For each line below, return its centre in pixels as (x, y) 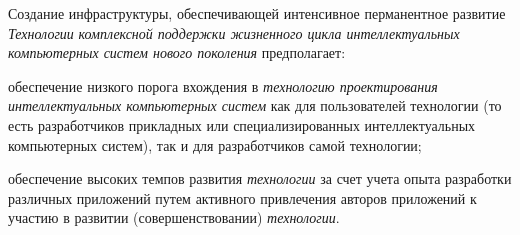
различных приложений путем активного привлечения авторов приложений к (242, 197)
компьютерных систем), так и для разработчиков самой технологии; (215, 144)
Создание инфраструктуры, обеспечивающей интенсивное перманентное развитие (257, 13)
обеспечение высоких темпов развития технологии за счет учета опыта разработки (260, 178)
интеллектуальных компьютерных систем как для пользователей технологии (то (255, 105)
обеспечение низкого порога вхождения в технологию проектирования (223, 85)
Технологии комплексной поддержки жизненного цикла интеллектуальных (234, 32)
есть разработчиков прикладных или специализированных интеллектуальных (242, 124)
